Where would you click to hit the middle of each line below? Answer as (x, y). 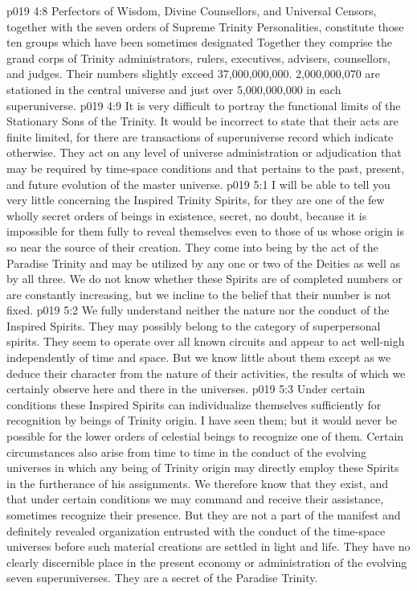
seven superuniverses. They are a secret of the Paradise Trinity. (162, 578)
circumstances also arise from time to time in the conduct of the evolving (186, 451)
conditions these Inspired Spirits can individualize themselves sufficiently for (194, 404)
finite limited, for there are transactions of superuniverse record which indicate (200, 136)
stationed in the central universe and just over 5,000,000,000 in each (174, 89)
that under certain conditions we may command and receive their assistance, (195, 499)
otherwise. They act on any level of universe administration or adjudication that (204, 152)
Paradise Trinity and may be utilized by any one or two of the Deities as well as (203, 263)
